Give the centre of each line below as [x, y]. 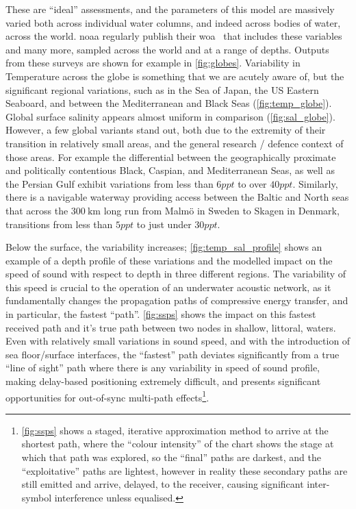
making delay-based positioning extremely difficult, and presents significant [163, 381]
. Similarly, [315, 183]
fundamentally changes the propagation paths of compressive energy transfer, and [177, 300]
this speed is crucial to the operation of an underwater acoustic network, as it [168, 287]
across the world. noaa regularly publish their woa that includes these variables [174, 36]
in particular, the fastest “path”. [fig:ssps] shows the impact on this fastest [161, 314]
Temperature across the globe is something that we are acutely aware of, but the [175, 76]
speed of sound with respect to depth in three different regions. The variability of [176, 274]
